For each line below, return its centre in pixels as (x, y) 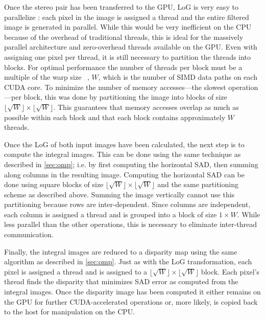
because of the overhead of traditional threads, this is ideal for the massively (124, 37)
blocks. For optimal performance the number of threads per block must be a (123, 67)
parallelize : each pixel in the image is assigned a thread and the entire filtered (127, 17)
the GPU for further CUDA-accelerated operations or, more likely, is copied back (131, 301)
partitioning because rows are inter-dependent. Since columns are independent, (127, 204)
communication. (29, 234)
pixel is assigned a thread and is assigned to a (76, 271)
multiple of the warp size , (47, 77)
